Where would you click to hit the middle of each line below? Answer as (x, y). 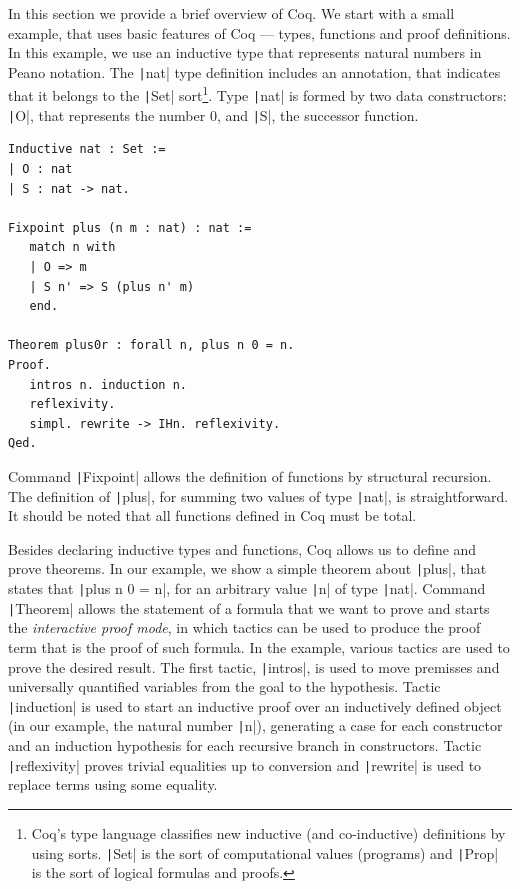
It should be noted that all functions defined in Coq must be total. (212, 515)
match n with (72, 247)
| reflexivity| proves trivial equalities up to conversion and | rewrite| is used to (245, 764)
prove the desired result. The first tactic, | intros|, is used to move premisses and (254, 666)
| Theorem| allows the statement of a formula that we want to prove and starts (249, 607)
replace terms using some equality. (113, 784)
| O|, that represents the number (107, 114)
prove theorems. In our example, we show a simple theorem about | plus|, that (247, 568)
